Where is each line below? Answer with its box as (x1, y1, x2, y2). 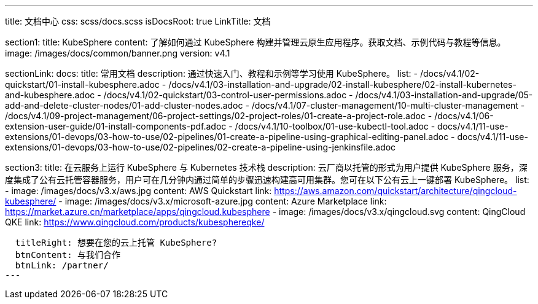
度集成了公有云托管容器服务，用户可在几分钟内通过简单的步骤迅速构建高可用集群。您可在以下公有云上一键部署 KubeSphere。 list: (5, 174, 529, 185)
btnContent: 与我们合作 (15, 250, 121, 260)
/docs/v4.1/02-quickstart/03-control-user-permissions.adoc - (103, 90, 353, 100)
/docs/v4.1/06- (434, 111, 494, 121)
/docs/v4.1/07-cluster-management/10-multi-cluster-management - (251, 100, 525, 111)
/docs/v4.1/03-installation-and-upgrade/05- (355, 90, 533, 100)
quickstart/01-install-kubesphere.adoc (5, 79, 160, 90)
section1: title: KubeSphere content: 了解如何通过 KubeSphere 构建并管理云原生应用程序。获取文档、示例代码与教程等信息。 (5, 37, 506, 47)
